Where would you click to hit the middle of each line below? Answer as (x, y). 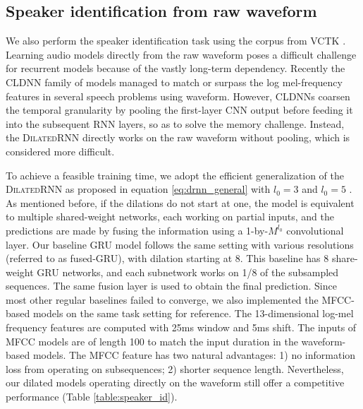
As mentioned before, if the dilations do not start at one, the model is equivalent (180, 202)
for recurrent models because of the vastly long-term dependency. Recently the (176, 68)
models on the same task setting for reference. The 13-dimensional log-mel (193, 313)
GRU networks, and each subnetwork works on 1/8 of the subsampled (188, 272)
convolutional (315, 230)
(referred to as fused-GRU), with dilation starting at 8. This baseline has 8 (167, 258)
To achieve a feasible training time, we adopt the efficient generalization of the (175, 175)
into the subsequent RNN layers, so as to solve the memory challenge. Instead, (175, 123)
